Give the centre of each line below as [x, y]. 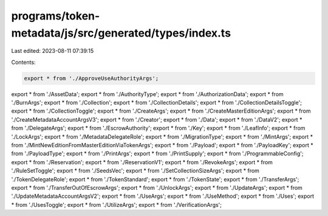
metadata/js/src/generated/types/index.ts [121, 33]
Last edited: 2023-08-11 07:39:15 [53, 51]
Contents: [23, 62]
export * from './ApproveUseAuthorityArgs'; [91, 78]
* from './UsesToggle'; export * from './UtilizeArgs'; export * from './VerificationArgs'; [116, 204]
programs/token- [56, 16]
